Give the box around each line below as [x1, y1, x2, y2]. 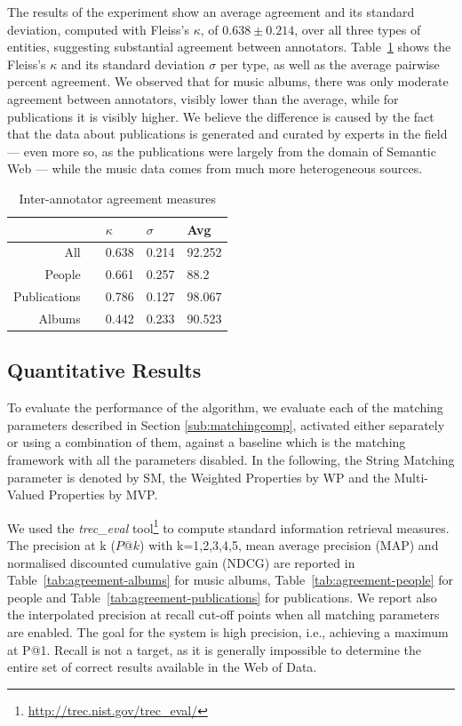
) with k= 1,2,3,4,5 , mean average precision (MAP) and [139, 536, 439, 554]
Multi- [394, 467, 429, 486]
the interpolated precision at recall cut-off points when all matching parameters [7, 605, 440, 624]
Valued [7, 485, 45, 504]
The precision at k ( [7, 536, 115, 554]
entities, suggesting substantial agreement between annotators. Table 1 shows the [7, 37, 451, 56]
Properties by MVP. [48, 485, 158, 504]
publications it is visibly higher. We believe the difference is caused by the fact [7, 107, 434, 125]
